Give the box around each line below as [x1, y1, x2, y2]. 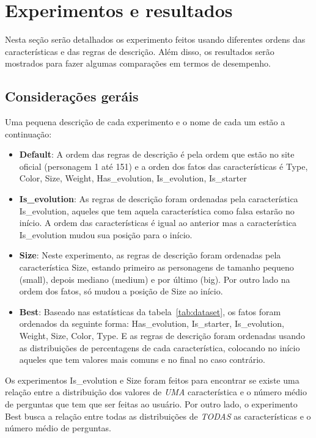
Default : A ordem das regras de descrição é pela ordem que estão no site [19, 148, 295, 161]
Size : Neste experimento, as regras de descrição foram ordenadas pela [19, 249, 281, 261]
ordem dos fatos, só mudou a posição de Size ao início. [19, 285, 223, 297]
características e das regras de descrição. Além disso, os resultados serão [5, 45, 274, 57]
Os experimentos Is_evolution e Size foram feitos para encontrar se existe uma [5, 373, 299, 386]
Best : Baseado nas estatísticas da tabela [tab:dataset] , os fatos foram [19, 305, 281, 318]
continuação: [5, 127, 52, 140]
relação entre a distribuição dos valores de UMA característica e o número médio [5, 385, 307, 398]
